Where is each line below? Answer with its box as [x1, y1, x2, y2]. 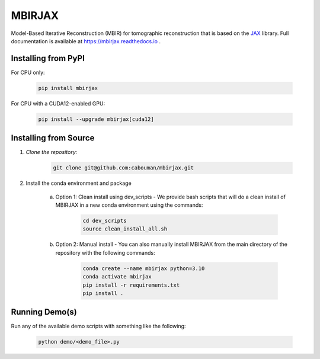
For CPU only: [11, 69, 45, 76]
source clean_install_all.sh [82, 226, 168, 232]
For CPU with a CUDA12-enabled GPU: [11, 100, 105, 107]
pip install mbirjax [38, 85, 98, 91]
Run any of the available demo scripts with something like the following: [11, 323, 186, 330]
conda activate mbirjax [82, 273, 152, 280]
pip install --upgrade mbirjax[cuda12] [38, 116, 154, 123]
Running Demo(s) [11, 307, 77, 317]
